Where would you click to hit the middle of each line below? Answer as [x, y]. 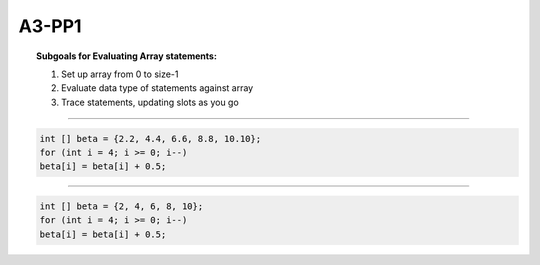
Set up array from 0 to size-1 [120, 74]
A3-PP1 [50, 26]
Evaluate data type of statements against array [157, 88]
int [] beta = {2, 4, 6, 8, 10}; [121, 206]
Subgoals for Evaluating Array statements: [126, 56]
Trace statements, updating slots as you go [150, 102]
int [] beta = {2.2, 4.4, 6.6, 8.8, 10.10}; [150, 138]
